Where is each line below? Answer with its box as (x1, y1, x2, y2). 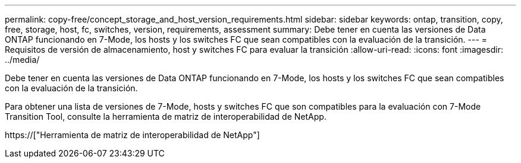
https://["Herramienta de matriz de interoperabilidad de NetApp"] (5, 130, 260, 140)
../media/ (5, 55, 40, 65)
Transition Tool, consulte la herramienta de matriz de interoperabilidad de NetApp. (5, 111, 327, 122)
